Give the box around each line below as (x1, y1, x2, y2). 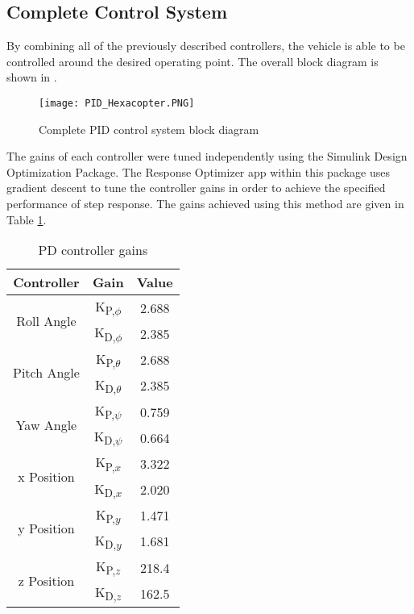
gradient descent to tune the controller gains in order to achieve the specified (6, 179, 386, 196)
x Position (18, 467, 75, 487)
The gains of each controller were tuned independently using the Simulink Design (6, 148, 408, 165)
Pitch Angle (13, 363, 80, 382)
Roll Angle (16, 311, 77, 330)
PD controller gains (38, 240, 148, 260)
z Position (18, 570, 75, 590)
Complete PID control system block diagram (39, 120, 259, 137)
